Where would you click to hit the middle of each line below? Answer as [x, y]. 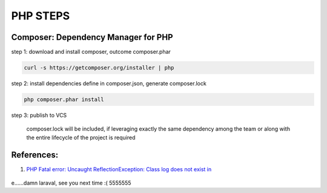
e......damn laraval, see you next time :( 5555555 [71, 183]
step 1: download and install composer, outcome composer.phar [91, 52]
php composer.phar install [64, 100]
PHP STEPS [41, 16]
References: [35, 155]
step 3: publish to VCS [39, 115]
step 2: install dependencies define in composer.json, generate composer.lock [109, 83]
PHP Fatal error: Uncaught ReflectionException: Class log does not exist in [119, 169]
